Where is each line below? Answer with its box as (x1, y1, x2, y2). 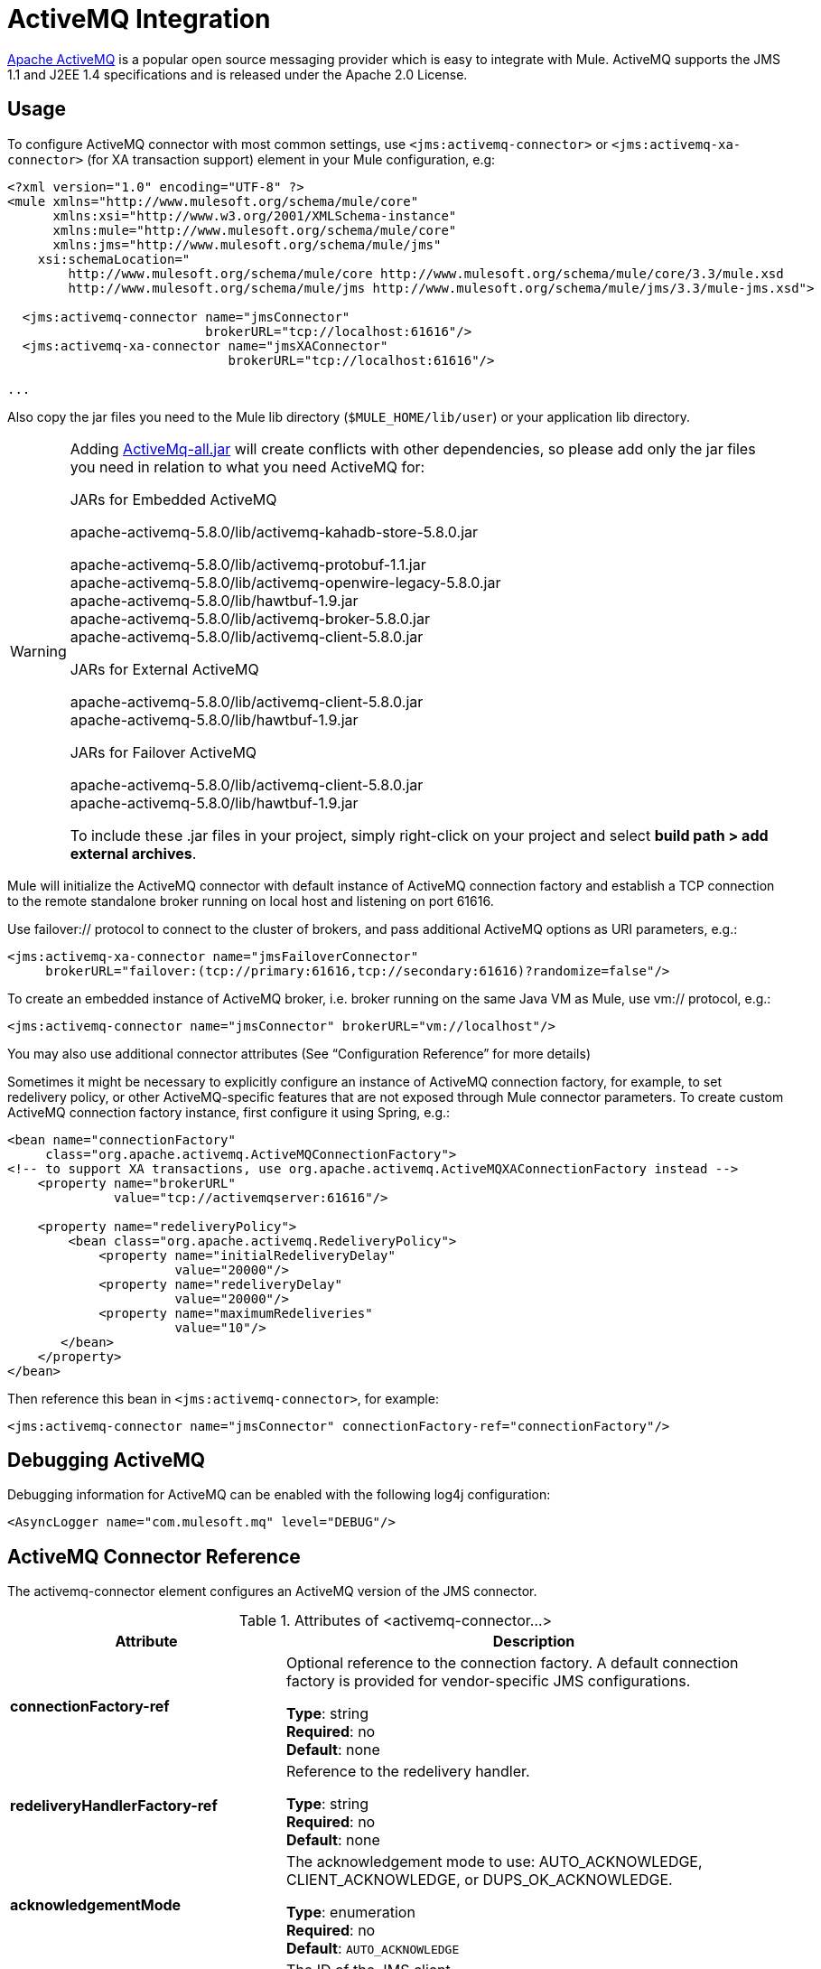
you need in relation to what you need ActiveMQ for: (70, 457, 425, 476)
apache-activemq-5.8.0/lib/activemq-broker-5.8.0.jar (70, 609, 430, 628)
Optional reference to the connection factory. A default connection (286, 1654, 739, 1673)
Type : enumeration (286, 1903, 415, 1922)
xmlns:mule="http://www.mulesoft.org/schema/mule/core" (52, 222, 457, 238)
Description (492, 1632, 575, 1651)
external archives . (70, 844, 197, 863)
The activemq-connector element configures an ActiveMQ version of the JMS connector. (7, 1583, 537, 1600)
